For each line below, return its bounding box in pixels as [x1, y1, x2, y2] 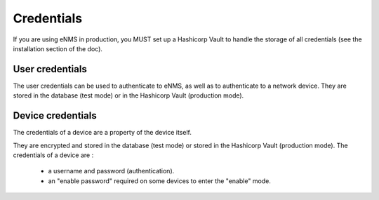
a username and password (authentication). [48, 167, 175, 175]
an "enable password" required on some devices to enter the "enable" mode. [48, 176, 272, 185]
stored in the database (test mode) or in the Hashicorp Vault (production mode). [13, 91, 244, 100]
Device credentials [13, 109, 98, 122]
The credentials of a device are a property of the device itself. [13, 128, 192, 137]
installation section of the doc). [13, 44, 103, 53]
